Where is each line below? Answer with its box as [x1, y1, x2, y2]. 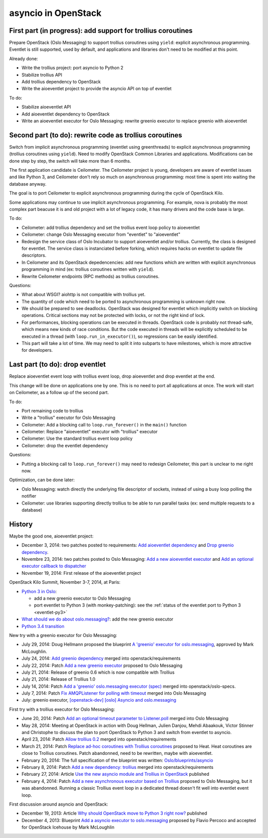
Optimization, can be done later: [9, 477, 75, 483]
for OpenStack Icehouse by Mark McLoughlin [21, 824, 115, 831]
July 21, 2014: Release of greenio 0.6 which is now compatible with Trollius [21, 669, 175, 675]
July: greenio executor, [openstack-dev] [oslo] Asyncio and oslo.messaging [21, 697, 176, 703]
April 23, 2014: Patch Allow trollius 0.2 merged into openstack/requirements [21, 736, 176, 742]
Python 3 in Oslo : [21, 588, 57, 594]
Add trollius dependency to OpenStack [21, 79, 101, 85]
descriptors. [21, 252, 47, 258]
